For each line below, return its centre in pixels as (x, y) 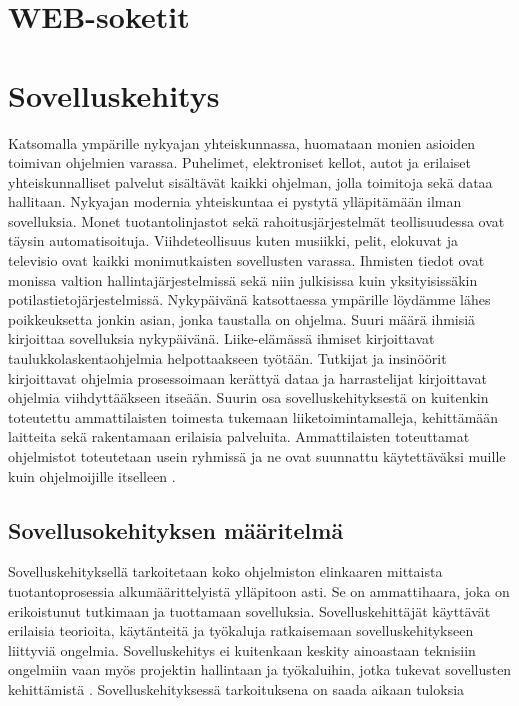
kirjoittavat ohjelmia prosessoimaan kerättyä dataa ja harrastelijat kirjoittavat (247, 377)
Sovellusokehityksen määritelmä (176, 529)
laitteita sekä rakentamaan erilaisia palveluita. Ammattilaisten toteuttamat (239, 436)
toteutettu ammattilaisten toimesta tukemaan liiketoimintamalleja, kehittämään (253, 416)
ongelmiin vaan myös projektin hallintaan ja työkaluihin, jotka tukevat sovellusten (260, 669)
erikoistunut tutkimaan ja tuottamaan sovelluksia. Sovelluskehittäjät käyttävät (249, 610)
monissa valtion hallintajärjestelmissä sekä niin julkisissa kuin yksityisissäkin (243, 279)
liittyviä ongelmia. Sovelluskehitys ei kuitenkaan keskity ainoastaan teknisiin (242, 649)
